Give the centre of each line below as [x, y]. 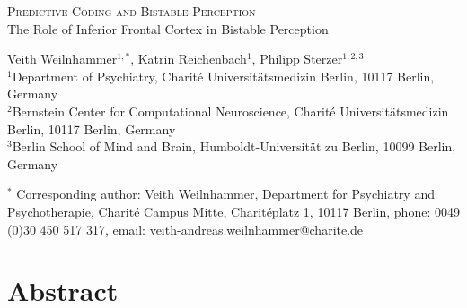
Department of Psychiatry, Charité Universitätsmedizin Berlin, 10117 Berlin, [223, 76]
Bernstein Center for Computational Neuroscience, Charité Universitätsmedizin [230, 111]
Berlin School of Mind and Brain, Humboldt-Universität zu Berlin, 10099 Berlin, [234, 146]
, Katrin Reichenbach [189, 59]
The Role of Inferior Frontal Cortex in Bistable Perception [168, 28]
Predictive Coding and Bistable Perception [132, 11]
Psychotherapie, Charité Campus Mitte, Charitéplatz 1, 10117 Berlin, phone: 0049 [233, 211]
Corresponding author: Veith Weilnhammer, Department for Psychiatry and [225, 194]
